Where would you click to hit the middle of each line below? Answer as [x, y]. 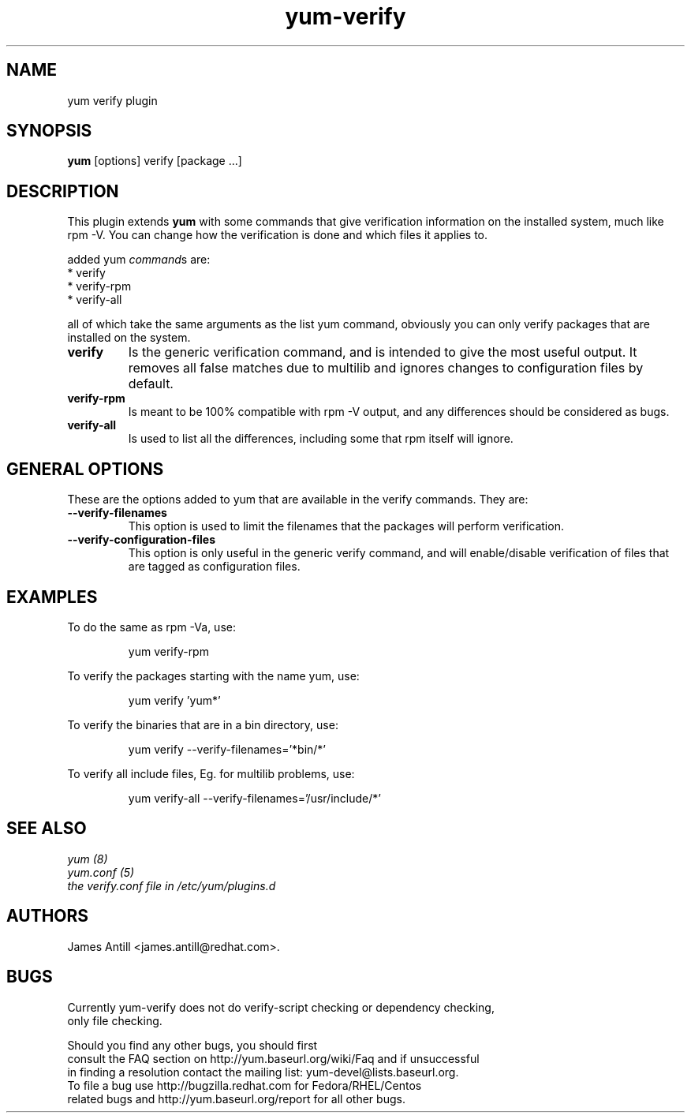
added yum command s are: [139, 260]
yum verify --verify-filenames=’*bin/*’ [227, 749]
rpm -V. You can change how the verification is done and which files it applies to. [278, 235]
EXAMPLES [52, 597]
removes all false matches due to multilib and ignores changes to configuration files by [386, 368]
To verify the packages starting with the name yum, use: [213, 676]
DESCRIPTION [63, 191]
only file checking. [115, 1020]
